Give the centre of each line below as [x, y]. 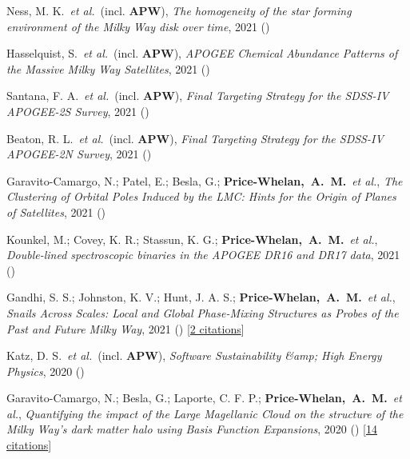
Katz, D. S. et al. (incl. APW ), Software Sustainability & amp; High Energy [194, 355]
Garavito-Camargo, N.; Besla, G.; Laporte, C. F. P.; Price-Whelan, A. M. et [204, 398]
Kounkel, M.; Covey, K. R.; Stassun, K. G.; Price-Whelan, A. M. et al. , [192, 239]
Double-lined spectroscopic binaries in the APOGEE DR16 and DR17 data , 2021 [203, 255]
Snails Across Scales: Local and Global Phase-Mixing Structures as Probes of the [203, 312]
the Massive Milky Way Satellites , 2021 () [108, 68]
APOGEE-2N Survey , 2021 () [79, 154]
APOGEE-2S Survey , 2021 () [78, 111]
